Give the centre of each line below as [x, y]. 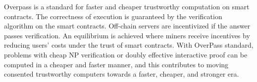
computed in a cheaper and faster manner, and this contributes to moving [116, 64]
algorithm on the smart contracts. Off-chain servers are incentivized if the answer [127, 26]
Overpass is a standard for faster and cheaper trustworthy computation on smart [127, 6]
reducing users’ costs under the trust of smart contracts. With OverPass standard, [129, 45]
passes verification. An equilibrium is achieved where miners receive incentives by [127, 35]
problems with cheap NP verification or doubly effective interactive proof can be [126, 54]
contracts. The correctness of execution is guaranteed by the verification [113, 16]
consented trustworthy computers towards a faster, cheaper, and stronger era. [122, 74]
